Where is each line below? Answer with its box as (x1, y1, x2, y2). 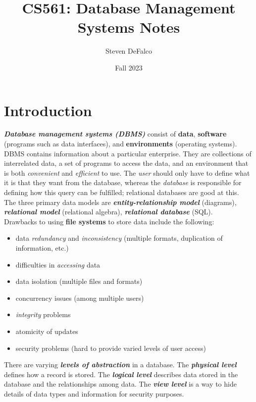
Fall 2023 (115, 62, 143, 72)
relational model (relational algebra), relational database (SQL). (4, 206, 213, 217)
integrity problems (15, 309, 71, 320)
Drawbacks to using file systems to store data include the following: (4, 216, 214, 226)
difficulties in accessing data (15, 259, 101, 269)
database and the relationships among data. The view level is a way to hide (4, 379, 237, 389)
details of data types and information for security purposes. (4, 388, 184, 399)
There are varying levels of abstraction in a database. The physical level (4, 359, 237, 370)
